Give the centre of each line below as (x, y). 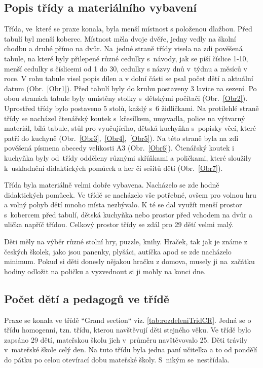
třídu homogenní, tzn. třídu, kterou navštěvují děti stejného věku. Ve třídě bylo (127, 330)
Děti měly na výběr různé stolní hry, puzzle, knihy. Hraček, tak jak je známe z (126, 242)
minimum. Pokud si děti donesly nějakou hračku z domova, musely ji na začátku (129, 261)
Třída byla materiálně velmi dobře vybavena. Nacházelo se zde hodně (112, 185)
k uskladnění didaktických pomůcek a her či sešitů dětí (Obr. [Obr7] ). (114, 168)
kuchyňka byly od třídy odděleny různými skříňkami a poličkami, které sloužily (128, 157)
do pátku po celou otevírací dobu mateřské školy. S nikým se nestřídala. (117, 360)
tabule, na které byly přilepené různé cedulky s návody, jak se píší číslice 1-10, (126, 58)
